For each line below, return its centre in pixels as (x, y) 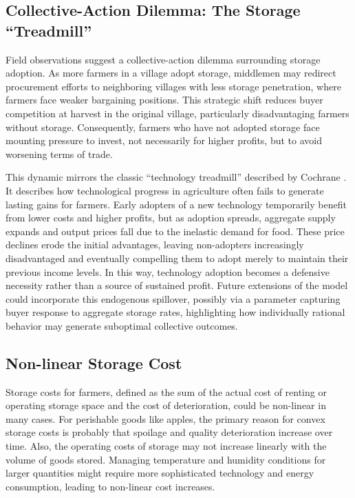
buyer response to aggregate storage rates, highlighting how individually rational (175, 312)
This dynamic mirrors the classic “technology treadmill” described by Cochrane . (176, 177)
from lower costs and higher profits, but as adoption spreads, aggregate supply (171, 218)
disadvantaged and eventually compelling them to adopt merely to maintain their (177, 258)
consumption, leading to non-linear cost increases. (110, 486)
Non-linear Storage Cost (94, 362)
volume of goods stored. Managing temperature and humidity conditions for (166, 459)
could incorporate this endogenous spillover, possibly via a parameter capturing (173, 298)
